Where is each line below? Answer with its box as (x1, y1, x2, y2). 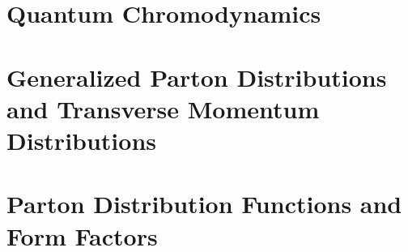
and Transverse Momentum (6, 92, 320, 125)
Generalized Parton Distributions (6, 60, 387, 93)
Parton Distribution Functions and (6, 187, 402, 220)
